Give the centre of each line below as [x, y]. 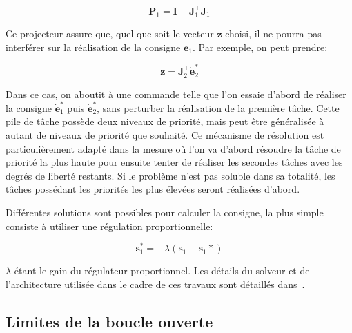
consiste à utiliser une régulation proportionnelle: [109, 226]
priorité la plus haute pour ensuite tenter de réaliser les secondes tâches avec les [174, 162]
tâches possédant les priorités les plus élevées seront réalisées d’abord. [153, 189]
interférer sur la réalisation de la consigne [93, 47]
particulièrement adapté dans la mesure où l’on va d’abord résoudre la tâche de [173, 148]
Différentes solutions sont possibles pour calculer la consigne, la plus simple [165, 212]
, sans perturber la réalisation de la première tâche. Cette [218, 107]
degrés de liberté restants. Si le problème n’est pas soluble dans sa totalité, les [170, 175]
